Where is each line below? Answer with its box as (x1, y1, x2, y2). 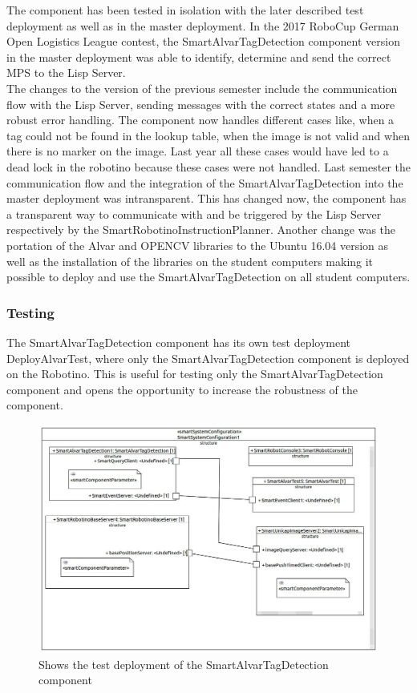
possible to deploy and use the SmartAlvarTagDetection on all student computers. (6, 268, 411, 285)
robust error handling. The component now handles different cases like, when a (6, 111, 395, 128)
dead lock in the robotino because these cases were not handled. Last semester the (6, 158, 411, 175)
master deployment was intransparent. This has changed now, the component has (6, 190, 407, 207)
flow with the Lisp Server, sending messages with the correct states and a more (6, 95, 395, 112)
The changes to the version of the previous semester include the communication (6, 79, 398, 96)
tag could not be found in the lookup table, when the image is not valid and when (6, 127, 410, 143)
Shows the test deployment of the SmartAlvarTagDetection (38, 655, 329, 672)
